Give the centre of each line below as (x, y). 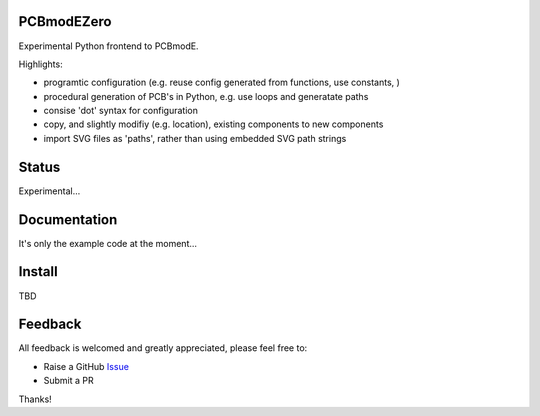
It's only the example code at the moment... (108, 243)
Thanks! (35, 399)
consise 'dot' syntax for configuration (121, 111)
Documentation (68, 219)
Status (39, 166)
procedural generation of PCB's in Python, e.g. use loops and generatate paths (206, 96)
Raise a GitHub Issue (86, 366)
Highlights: (41, 64)
